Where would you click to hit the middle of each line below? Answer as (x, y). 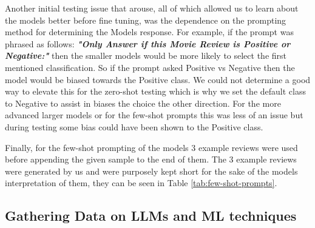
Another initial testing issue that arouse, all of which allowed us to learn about (152, 8)
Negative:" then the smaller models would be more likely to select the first (146, 55)
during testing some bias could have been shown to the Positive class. (134, 126)
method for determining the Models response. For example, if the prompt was (149, 32)
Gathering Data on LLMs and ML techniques (151, 216)
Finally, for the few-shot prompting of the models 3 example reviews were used (151, 147)
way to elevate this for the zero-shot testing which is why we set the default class (155, 91)
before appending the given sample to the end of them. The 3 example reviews (151, 159)
